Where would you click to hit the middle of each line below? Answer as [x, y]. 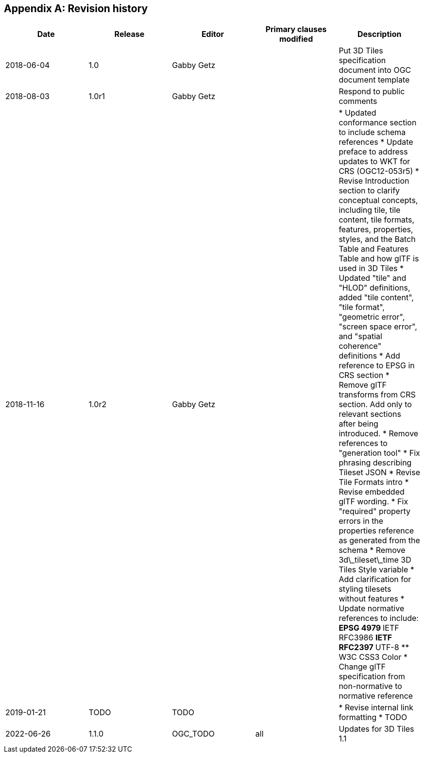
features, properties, [376, 230]
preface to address [373, 152]
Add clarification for [375, 579]
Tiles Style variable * [376, 570]
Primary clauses [296, 29]
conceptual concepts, [378, 200]
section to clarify [369, 191]
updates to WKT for [374, 162]
